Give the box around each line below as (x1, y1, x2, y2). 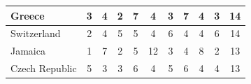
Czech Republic (10, 61, 77, 76)
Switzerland (10, 26, 61, 41)
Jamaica (10, 43, 45, 58)
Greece (10, 8, 45, 22)
